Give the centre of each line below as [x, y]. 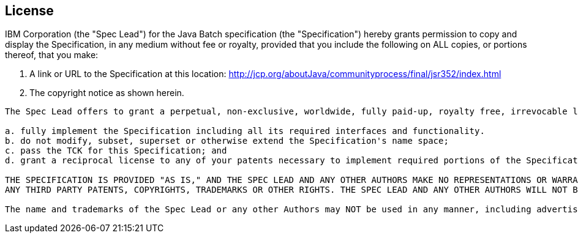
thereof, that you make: [52, 55]
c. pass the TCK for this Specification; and [116, 151]
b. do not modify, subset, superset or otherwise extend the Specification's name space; [227, 141]
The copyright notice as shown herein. [107, 93]
